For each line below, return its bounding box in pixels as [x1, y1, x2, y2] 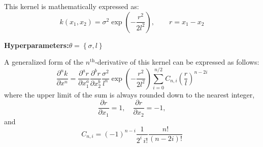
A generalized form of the [4, 57, 84, 67]
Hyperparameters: [4, 39, 69, 50]
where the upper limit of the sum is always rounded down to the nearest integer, [4, 89, 255, 100]
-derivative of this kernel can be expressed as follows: [95, 57, 259, 67]
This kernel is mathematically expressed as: [4, 1, 139, 11]
